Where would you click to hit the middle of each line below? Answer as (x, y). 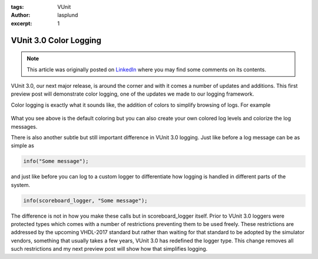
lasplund (68, 15)
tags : (17, 7)
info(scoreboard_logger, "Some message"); (85, 200)
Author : (21, 15)
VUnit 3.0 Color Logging (56, 40)
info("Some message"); (56, 161)
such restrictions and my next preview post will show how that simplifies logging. (109, 249)
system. (21, 185)
